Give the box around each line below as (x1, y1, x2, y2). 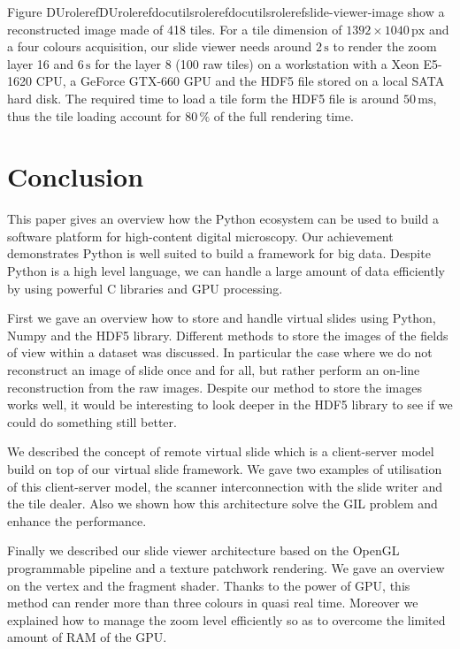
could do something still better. (7, 412, 177, 431)
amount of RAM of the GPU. (7, 628, 167, 646)
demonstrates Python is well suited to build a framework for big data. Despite (7, 244, 431, 263)
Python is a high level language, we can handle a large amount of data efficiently (7, 262, 445, 280)
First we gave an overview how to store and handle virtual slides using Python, (7, 309, 436, 327)
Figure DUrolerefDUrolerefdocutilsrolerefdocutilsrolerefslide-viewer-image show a (7, 3, 445, 20)
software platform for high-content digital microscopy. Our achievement (7, 226, 394, 245)
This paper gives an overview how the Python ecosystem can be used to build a (7, 210, 439, 228)
